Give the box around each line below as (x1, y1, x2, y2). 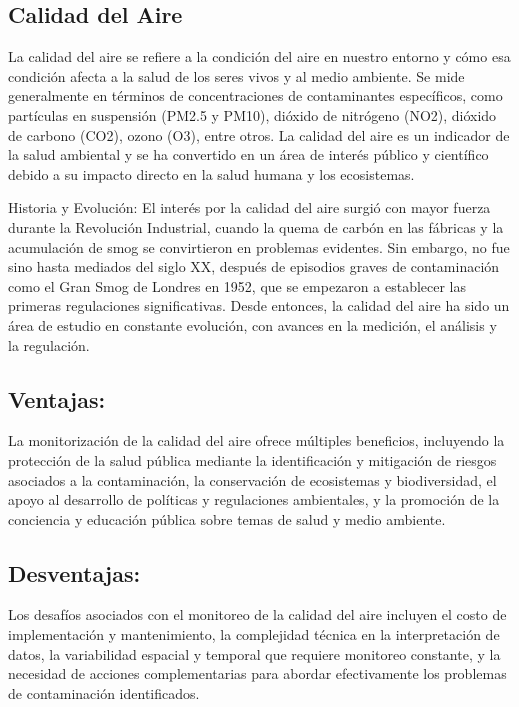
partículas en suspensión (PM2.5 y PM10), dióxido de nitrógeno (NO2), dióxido (8, 104, 497, 125)
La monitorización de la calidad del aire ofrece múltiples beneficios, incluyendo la (8, 430, 505, 451)
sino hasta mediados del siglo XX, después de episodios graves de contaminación (8, 256, 500, 277)
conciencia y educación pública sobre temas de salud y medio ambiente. (8, 508, 446, 529)
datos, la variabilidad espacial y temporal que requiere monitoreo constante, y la (8, 643, 501, 664)
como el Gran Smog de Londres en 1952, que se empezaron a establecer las (8, 275, 467, 296)
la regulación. (8, 334, 90, 355)
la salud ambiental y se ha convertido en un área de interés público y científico (8, 144, 489, 165)
